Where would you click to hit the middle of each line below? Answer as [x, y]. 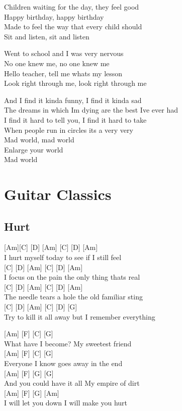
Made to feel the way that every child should [73, 27]
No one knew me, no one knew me [57, 63]
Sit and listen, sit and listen [47, 36]
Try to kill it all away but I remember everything [80, 316]
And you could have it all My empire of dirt [72, 383]
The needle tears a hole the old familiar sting [73, 297]
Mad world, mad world [39, 140]
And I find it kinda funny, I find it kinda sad [73, 100]
